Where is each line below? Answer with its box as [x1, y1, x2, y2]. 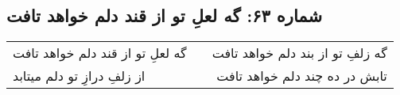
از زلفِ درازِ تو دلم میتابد [13, 66, 146, 85]
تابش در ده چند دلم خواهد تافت [216, 66, 387, 85]
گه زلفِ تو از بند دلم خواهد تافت [212, 44, 387, 63]
